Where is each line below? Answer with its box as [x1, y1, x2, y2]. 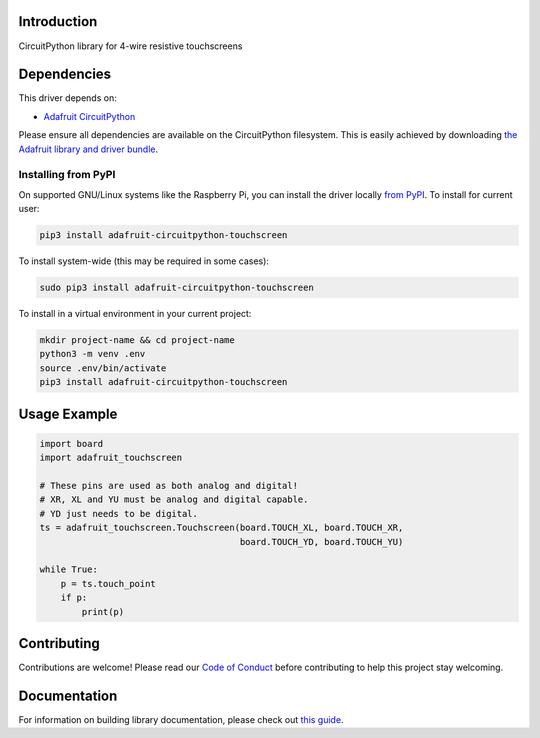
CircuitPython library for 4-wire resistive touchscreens [18, 40, 243, 52]
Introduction [18, 13, 98, 30]
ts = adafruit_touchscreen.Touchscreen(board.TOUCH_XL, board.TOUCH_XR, [39, 522, 404, 534]
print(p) [81, 606, 125, 617]
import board [39, 438, 104, 449]
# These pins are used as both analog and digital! [39, 480, 299, 491]
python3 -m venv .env [39, 348, 146, 360]
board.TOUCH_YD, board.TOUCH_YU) [239, 536, 404, 547]
